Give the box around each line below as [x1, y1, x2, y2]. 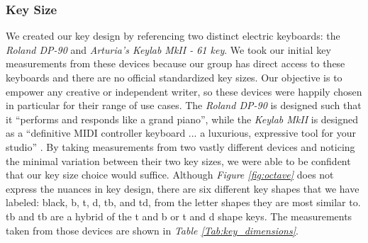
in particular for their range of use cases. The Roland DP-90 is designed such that [6, 98, 362, 113]
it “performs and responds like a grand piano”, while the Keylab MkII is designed [6, 111, 359, 126]
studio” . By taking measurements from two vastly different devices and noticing [6, 139, 355, 154]
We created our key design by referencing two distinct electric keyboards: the [6, 28, 340, 43]
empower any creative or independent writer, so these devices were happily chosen [6, 84, 362, 98]
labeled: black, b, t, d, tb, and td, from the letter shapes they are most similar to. [6, 195, 361, 210]
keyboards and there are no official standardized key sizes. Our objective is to [6, 70, 342, 84]
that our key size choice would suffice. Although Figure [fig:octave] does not [6, 167, 334, 182]
